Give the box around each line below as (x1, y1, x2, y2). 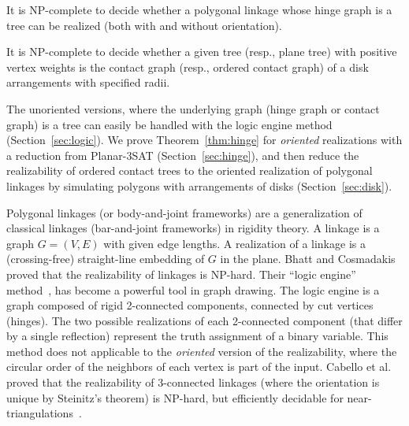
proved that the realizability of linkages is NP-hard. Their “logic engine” (6, 265, 356, 282)
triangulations (6, 405, 73, 421)
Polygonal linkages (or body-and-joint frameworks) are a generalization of (6, 204, 363, 220)
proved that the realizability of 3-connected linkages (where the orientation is (6, 374, 380, 391)
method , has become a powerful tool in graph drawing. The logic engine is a (6, 281, 380, 298)
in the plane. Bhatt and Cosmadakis (220, 250, 396, 267)
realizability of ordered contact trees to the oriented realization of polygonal (6, 162, 373, 179)
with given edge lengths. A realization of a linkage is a (103, 235, 366, 251)
